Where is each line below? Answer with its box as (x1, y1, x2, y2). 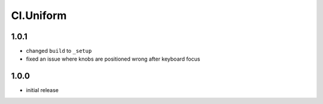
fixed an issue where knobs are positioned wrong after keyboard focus (26, 55, 200, 62)
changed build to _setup (26, 48, 92, 55)
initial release (26, 87, 59, 94)
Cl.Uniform (11, 9, 67, 22)
